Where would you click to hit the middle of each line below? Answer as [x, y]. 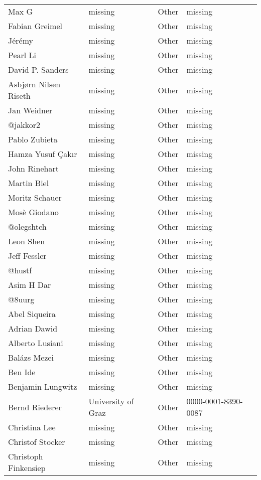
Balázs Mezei [31, 357]
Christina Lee [32, 427]
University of [111, 401]
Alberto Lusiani [36, 343]
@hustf [20, 270]
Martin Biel [29, 183]
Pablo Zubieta [33, 139]
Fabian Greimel [35, 26]
